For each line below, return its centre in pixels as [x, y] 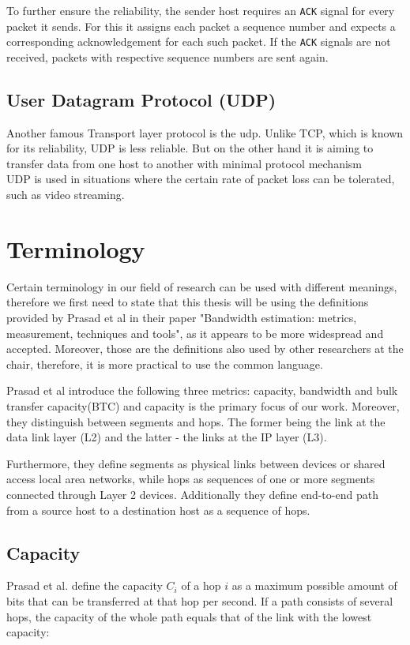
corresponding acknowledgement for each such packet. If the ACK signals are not [199, 41]
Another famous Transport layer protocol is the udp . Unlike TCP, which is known [205, 132]
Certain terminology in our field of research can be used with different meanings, [202, 286]
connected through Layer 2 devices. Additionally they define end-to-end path [192, 494]
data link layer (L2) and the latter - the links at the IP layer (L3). [167, 437]
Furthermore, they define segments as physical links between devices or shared [196, 463]
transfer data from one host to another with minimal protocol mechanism [184, 163]
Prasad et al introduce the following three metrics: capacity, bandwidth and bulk [202, 390]
